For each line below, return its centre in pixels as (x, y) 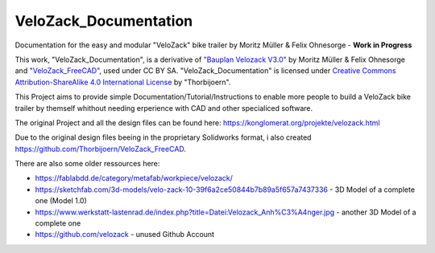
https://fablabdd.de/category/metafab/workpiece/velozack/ (134, 178)
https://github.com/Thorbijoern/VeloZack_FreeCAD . (101, 149)
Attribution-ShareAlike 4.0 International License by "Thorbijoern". (123, 82)
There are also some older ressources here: (87, 164)
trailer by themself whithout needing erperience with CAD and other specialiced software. (164, 108)
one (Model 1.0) (61, 201)
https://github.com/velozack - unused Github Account (125, 235)
